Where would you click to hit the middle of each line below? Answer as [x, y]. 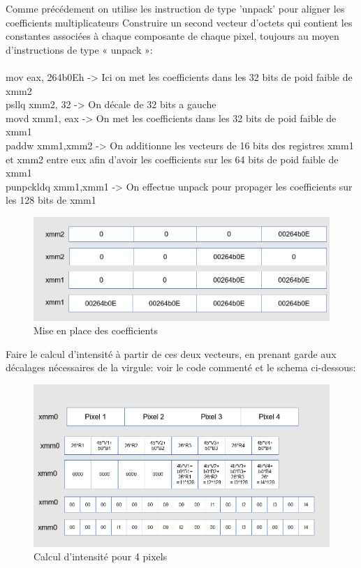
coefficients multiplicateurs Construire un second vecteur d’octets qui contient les [179, 22]
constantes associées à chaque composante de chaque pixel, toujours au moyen [172, 36]
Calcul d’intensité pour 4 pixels [101, 556]
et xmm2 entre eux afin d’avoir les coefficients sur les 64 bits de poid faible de [172, 159]
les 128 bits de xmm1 [51, 200]
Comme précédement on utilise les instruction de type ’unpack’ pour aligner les [175, 8]
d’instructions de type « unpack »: [79, 49]
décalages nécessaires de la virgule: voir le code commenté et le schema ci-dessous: [181, 367]
